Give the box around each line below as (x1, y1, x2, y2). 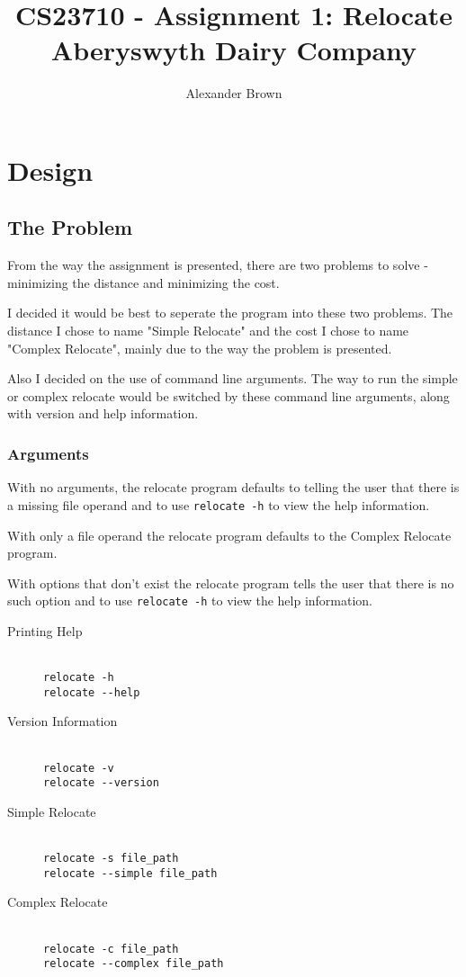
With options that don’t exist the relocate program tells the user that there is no (7, 573, 454, 592)
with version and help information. (7, 404, 199, 423)
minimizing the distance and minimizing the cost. (7, 273, 280, 291)
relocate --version (43, 776, 159, 790)
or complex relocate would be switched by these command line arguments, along (7, 386, 450, 405)
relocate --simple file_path (43, 866, 218, 880)
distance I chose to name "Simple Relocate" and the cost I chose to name (7, 321, 409, 340)
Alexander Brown (185, 84, 282, 103)
